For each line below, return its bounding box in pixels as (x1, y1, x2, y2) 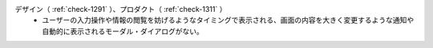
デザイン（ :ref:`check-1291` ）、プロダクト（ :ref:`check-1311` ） (14, 5, 227, 13)
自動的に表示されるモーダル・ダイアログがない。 (42, 26, 204, 35)
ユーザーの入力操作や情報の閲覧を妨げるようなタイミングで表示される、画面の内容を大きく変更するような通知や (42, 16, 415, 25)
